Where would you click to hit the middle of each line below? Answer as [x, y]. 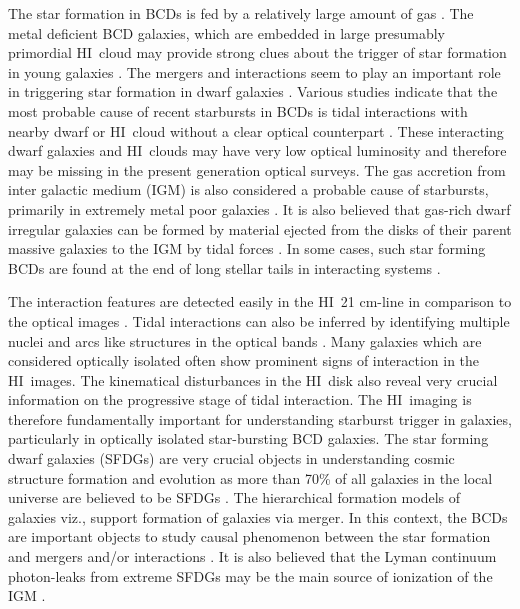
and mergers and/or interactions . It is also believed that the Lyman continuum [252, 556]
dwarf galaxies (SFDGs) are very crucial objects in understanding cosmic [231, 458]
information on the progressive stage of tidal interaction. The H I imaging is [240, 399]
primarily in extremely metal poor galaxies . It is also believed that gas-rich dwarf [259, 208]
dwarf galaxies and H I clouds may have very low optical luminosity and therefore [257, 150]
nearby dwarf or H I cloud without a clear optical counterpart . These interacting [256, 130]
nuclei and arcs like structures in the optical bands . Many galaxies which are [245, 340]
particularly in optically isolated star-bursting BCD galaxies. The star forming [248, 438]
